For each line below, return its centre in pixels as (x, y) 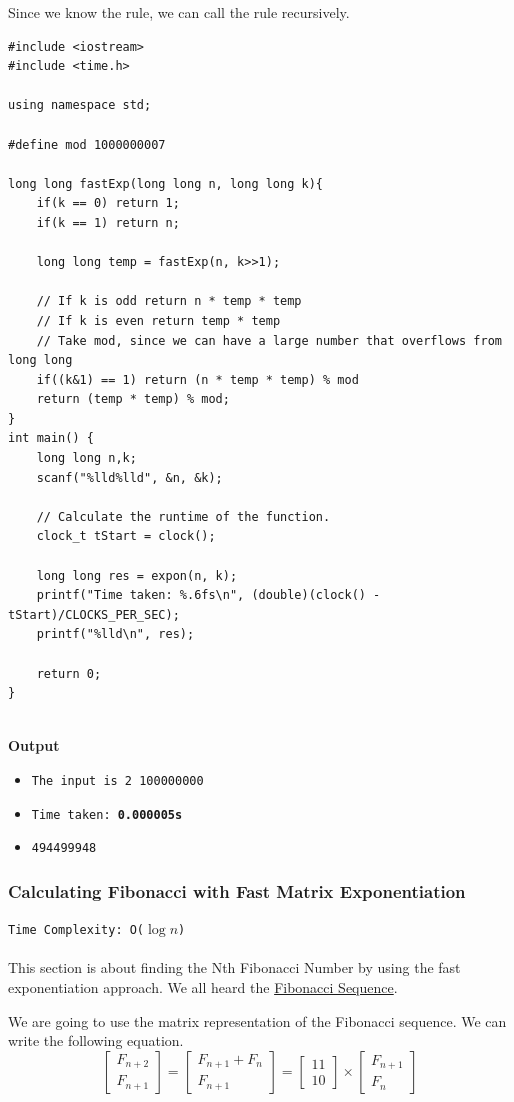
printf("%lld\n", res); (115, 634)
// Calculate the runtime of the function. (183, 516)
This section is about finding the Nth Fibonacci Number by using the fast (234, 967)
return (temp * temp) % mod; (133, 399)
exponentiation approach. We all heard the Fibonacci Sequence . (203, 987)
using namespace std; (80, 105)
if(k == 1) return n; (108, 222)
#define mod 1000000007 (87, 144)
